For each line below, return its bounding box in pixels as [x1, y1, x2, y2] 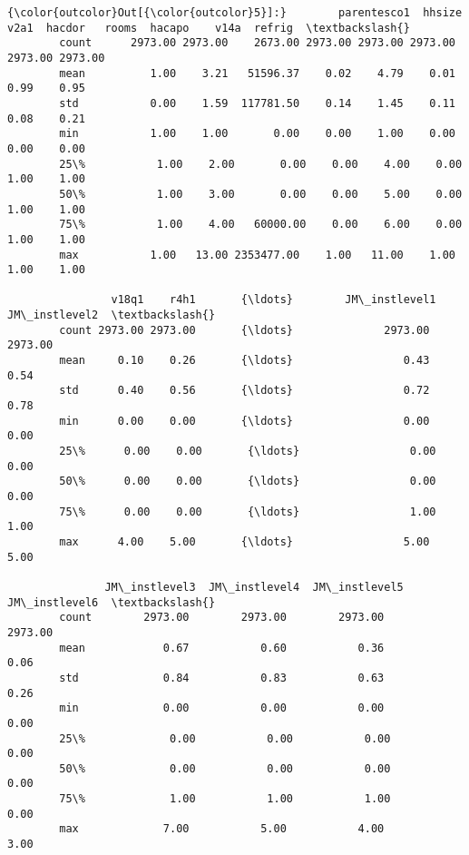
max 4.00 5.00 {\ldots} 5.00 [59, 535, 430, 548]
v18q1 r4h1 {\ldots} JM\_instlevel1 [111, 293, 436, 307]
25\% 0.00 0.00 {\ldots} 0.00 [59, 445, 436, 458]
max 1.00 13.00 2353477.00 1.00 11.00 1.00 [59, 248, 455, 261]
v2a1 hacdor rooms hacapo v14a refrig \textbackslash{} [7, 21, 410, 34]
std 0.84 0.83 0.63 [59, 671, 385, 684]
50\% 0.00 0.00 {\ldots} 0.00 [59, 475, 436, 488]
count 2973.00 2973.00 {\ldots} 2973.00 [59, 323, 430, 337]
